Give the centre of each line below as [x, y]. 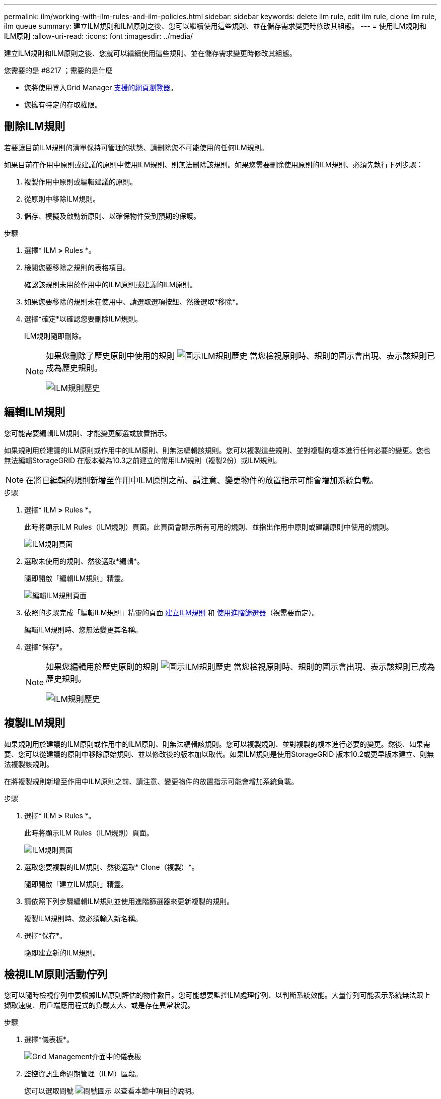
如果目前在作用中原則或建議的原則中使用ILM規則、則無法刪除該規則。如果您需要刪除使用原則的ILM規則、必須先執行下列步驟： [214, 164]
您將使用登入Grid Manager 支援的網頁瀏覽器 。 [101, 87]
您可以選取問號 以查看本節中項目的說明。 [111, 1091]
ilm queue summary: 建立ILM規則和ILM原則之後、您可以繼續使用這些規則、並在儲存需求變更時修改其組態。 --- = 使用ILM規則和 [215, 26]
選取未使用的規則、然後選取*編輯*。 [84, 561]
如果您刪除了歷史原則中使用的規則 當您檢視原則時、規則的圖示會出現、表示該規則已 [240, 355]
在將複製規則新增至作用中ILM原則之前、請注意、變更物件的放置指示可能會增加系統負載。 [151, 781]
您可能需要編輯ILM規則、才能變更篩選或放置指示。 [88, 433]
